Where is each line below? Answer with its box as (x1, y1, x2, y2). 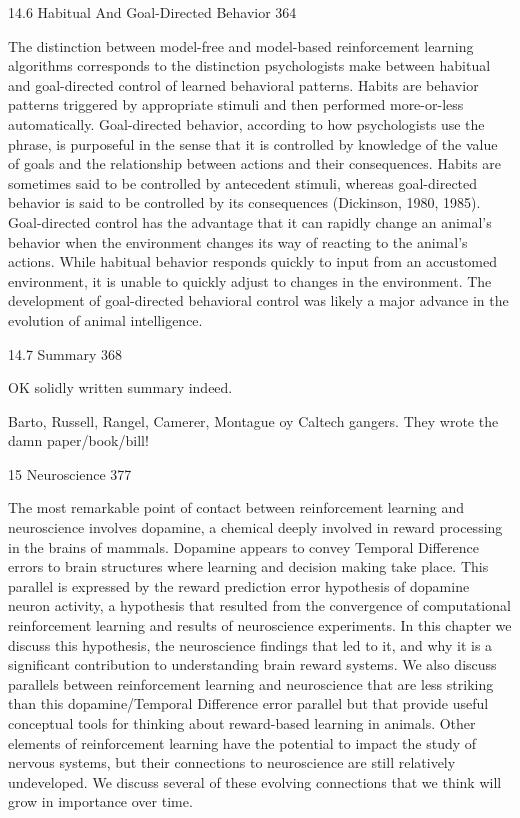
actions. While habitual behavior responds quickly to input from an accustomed (8, 251, 497, 272)
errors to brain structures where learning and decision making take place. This (8, 556, 489, 577)
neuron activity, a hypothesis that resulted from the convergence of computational (8, 595, 511, 616)
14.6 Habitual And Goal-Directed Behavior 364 (8, 2, 297, 22)
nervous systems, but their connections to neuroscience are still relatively (8, 752, 456, 773)
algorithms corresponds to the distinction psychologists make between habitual (8, 55, 491, 76)
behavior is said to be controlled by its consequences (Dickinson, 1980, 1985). (8, 192, 481, 213)
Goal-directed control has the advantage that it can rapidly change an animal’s (8, 211, 492, 232)
